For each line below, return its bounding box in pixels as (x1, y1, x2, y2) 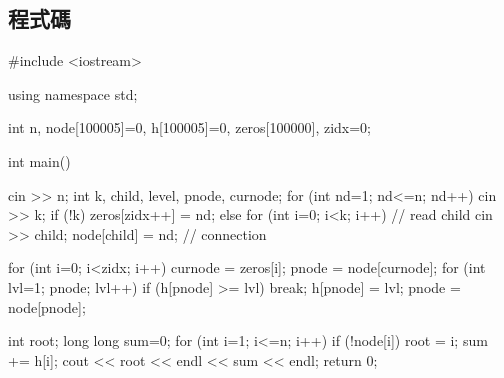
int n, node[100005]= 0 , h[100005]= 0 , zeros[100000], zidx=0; (8, 117, 372, 138)
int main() (8, 150, 71, 171)
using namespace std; (8, 83, 138, 104)
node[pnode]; (8, 296, 86, 317)
